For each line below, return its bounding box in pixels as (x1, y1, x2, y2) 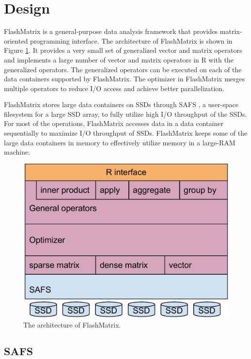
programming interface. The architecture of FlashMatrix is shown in (30, 35, 233, 46)
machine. (4, 147, 31, 157)
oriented (4, 35, 28, 46)
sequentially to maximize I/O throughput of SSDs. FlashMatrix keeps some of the (4, 128, 248, 138)
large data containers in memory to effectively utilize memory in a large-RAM (4, 137, 235, 147)
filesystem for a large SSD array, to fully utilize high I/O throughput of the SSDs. (4, 109, 247, 119)
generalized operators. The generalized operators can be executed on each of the (4, 64, 242, 74)
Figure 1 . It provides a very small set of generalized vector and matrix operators (4, 45, 242, 55)
